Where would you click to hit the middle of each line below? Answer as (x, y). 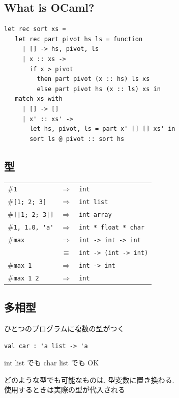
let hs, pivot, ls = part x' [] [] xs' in (102, 129)
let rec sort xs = (35, 29)
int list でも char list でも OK (52, 363)
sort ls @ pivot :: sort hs (77, 139)
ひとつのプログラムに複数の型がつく (64, 328)
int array (95, 215)
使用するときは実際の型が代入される (65, 390)
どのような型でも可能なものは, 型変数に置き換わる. (89, 379)
